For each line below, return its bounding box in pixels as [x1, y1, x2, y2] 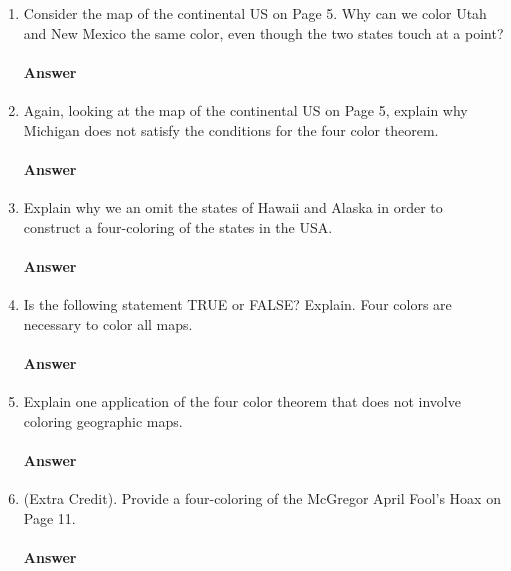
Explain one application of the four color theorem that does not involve [23, 390, 461, 411]
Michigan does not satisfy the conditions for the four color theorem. [23, 119, 439, 140]
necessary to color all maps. [23, 313, 193, 334]
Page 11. [23, 507, 76, 528]
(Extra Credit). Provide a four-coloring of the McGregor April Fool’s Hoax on [23, 487, 501, 508]
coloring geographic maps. [23, 410, 183, 431]
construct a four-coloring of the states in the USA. [23, 216, 333, 237]
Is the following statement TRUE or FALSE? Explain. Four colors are [23, 293, 452, 314]
